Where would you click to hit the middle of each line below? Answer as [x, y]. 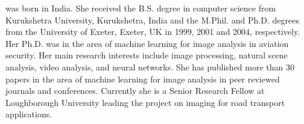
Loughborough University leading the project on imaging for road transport [145, 102]
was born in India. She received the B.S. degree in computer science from [141, 8]
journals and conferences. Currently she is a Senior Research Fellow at [135, 91]
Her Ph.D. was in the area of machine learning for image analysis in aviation [147, 43]
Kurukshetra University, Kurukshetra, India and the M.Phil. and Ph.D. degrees [152, 20]
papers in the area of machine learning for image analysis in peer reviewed [143, 79]
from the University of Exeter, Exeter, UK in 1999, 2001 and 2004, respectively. [153, 32]
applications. [29, 114]
